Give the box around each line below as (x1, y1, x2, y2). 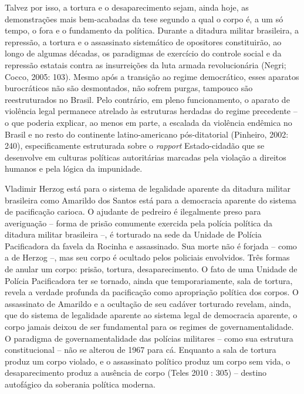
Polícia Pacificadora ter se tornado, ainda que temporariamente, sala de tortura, (5, 274, 293, 286)
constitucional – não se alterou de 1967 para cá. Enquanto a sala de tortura (5, 343, 276, 356)
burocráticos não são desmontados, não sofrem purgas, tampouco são (5, 82, 253, 94)
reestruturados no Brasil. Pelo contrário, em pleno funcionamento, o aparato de (5, 93, 290, 105)
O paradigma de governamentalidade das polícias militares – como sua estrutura (5, 332, 293, 344)
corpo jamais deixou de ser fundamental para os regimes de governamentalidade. (5, 320, 294, 333)
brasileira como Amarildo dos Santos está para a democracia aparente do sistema (5, 193, 296, 206)
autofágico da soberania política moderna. (5, 378, 156, 390)
